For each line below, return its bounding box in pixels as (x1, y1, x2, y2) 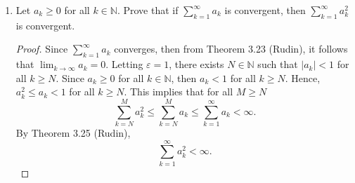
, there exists (169, 57, 224, 72)
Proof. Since (15, 41, 68, 56)
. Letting (105, 57, 143, 72)
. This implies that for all (124, 84, 233, 99)
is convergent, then (224, 3, 306, 17)
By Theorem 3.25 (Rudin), (15, 126, 131, 140)
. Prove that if (117, 3, 179, 17)
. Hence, (285, 70, 321, 85)
